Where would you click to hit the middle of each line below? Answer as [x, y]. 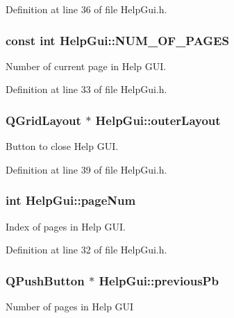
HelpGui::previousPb [159, 280]
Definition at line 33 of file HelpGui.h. [86, 89]
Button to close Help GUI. [62, 146]
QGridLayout [43, 120]
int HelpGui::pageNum [71, 200]
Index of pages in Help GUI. [66, 226]
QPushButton [45, 280]
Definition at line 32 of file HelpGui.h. [86, 250]
